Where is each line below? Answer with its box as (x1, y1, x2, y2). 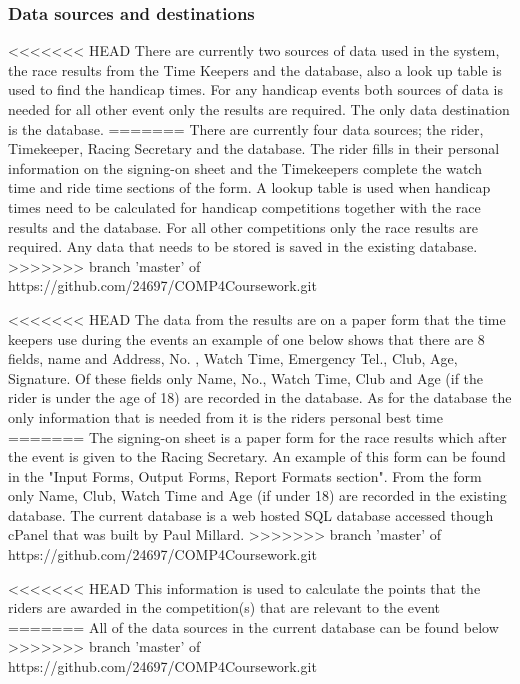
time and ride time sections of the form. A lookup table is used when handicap (8, 177, 491, 198)
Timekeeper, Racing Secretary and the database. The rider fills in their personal (8, 138, 500, 159)
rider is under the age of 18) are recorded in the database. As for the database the (8, 387, 512, 408)
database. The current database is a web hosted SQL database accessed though (8, 504, 494, 525)
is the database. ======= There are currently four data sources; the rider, (8, 118, 484, 139)
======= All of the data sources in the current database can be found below (8, 616, 499, 637)
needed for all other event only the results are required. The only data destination (8, 99, 510, 119)
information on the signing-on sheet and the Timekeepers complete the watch (8, 157, 482, 178)
